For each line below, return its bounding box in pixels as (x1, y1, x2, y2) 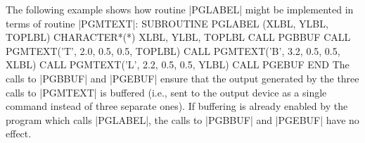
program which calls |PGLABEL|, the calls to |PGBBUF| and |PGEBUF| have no (6, 112, 359, 127)
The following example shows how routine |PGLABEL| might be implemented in (6, 2, 354, 16)
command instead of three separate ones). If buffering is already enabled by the (6, 99, 348, 113)
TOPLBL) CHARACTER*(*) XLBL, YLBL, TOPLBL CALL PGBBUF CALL (6, 30, 351, 44)
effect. (6, 126, 32, 141)
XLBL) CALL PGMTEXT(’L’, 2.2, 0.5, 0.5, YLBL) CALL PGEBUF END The (6, 57, 350, 72)
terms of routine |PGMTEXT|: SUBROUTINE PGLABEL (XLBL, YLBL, (6, 15, 328, 30)
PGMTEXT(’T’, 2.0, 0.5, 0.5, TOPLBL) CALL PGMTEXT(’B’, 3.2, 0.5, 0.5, (6, 43, 340, 58)
